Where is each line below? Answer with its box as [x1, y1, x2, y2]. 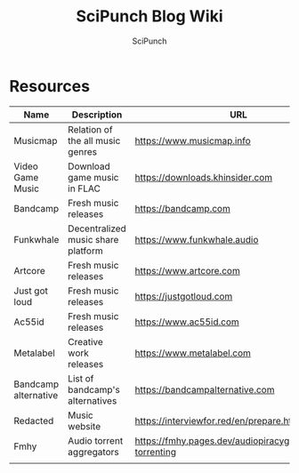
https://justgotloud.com [134, 290, 233, 302]
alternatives [68, 394, 117, 406]
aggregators [68, 445, 119, 458]
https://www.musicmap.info [134, 134, 251, 147]
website [68, 420, 101, 432]
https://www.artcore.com [134, 264, 240, 277]
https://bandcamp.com [134, 202, 231, 214]
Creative [68, 335, 104, 348]
